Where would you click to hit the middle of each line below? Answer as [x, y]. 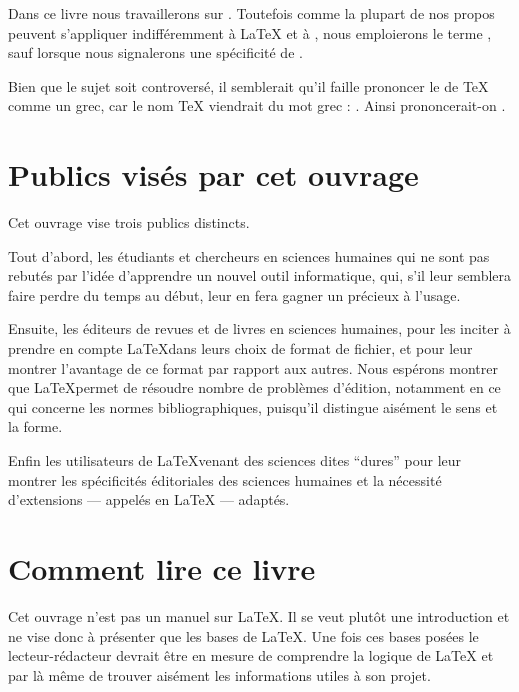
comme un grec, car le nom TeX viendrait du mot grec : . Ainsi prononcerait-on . [257, 105]
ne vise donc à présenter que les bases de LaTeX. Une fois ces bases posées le [243, 635]
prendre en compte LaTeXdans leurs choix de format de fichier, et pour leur [240, 348]
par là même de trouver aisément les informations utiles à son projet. [219, 674]
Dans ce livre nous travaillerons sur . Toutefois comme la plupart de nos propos [251, 13]
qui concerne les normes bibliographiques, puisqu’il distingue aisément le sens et [253, 406]
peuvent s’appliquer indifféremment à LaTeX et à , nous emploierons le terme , [250, 32]
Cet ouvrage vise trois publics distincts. [129, 222]
